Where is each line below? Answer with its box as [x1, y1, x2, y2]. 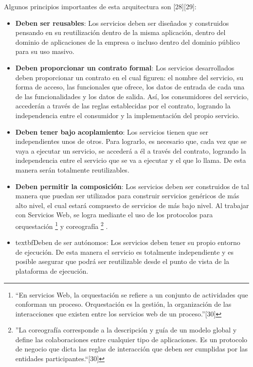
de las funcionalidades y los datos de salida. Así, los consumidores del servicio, [15, 91, 249, 101]
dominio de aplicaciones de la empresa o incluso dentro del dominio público [15, 36, 240, 47]
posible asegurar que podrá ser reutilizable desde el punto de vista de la [15, 256, 230, 266]
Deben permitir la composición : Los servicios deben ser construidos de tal [15, 181, 249, 191]
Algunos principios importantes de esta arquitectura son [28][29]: [4, 1, 197, 11]
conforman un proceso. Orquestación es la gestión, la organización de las [15, 299, 232, 309]
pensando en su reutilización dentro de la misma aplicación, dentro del [15, 27, 226, 37]
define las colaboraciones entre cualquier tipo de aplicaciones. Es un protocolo [15, 334, 248, 344]
